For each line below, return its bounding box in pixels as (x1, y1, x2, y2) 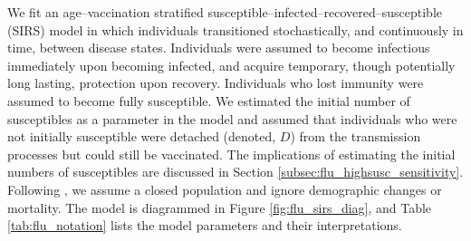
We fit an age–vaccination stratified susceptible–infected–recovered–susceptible (7, 3, 442, 21)
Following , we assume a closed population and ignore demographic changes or (7, 179, 442, 198)
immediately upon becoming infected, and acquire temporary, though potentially (7, 55, 456, 74)
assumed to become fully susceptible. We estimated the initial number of (7, 91, 410, 110)
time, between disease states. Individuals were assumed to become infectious (7, 38, 430, 57)
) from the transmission (290, 127, 421, 146)
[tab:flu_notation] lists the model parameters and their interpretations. (7, 216, 402, 235)
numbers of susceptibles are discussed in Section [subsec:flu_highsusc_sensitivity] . (7, 162, 464, 181)
